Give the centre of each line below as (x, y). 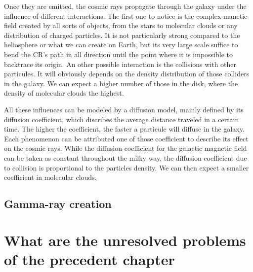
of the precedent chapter (89, 259)
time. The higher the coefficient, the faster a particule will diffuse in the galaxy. (124, 129)
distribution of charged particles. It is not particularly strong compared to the (122, 35)
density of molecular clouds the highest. (64, 93)
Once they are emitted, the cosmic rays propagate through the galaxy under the (125, 6)
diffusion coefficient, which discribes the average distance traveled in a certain (122, 119)
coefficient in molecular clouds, (50, 177)
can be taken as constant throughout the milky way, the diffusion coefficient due (126, 157)
